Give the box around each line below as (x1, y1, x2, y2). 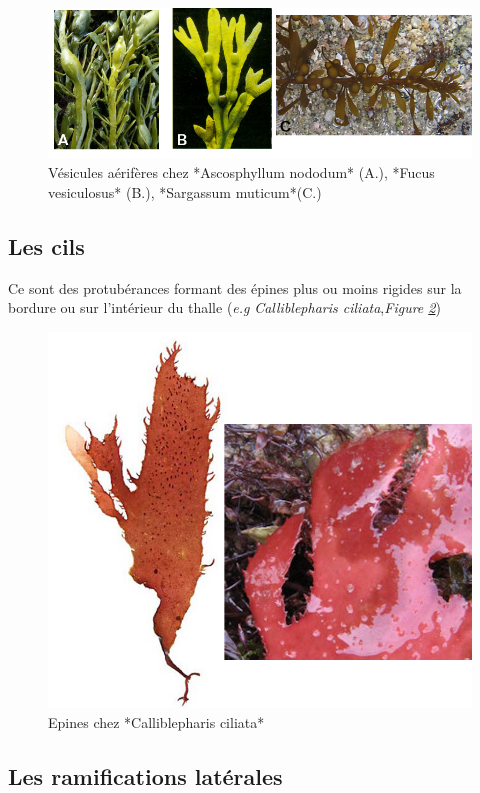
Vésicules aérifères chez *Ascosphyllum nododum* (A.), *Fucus (48, 162, 435, 183)
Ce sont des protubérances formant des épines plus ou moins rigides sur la (8, 277, 462, 298)
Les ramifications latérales (8, 760, 283, 791)
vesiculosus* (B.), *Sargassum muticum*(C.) (48, 182, 322, 202)
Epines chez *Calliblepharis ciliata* (48, 711, 265, 732)
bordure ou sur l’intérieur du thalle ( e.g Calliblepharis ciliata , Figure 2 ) (8, 297, 441, 318)
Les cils (8, 230, 85, 261)
